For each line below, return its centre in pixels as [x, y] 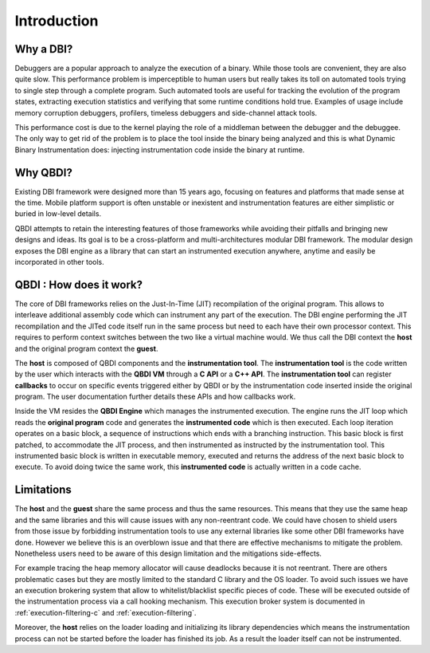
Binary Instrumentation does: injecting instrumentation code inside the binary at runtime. [160, 149]
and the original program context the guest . [86, 348]
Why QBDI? [44, 173]
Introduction [57, 21]
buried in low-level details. [58, 214]
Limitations [43, 490]
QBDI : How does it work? [79, 284]
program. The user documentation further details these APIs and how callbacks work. [155, 397]
